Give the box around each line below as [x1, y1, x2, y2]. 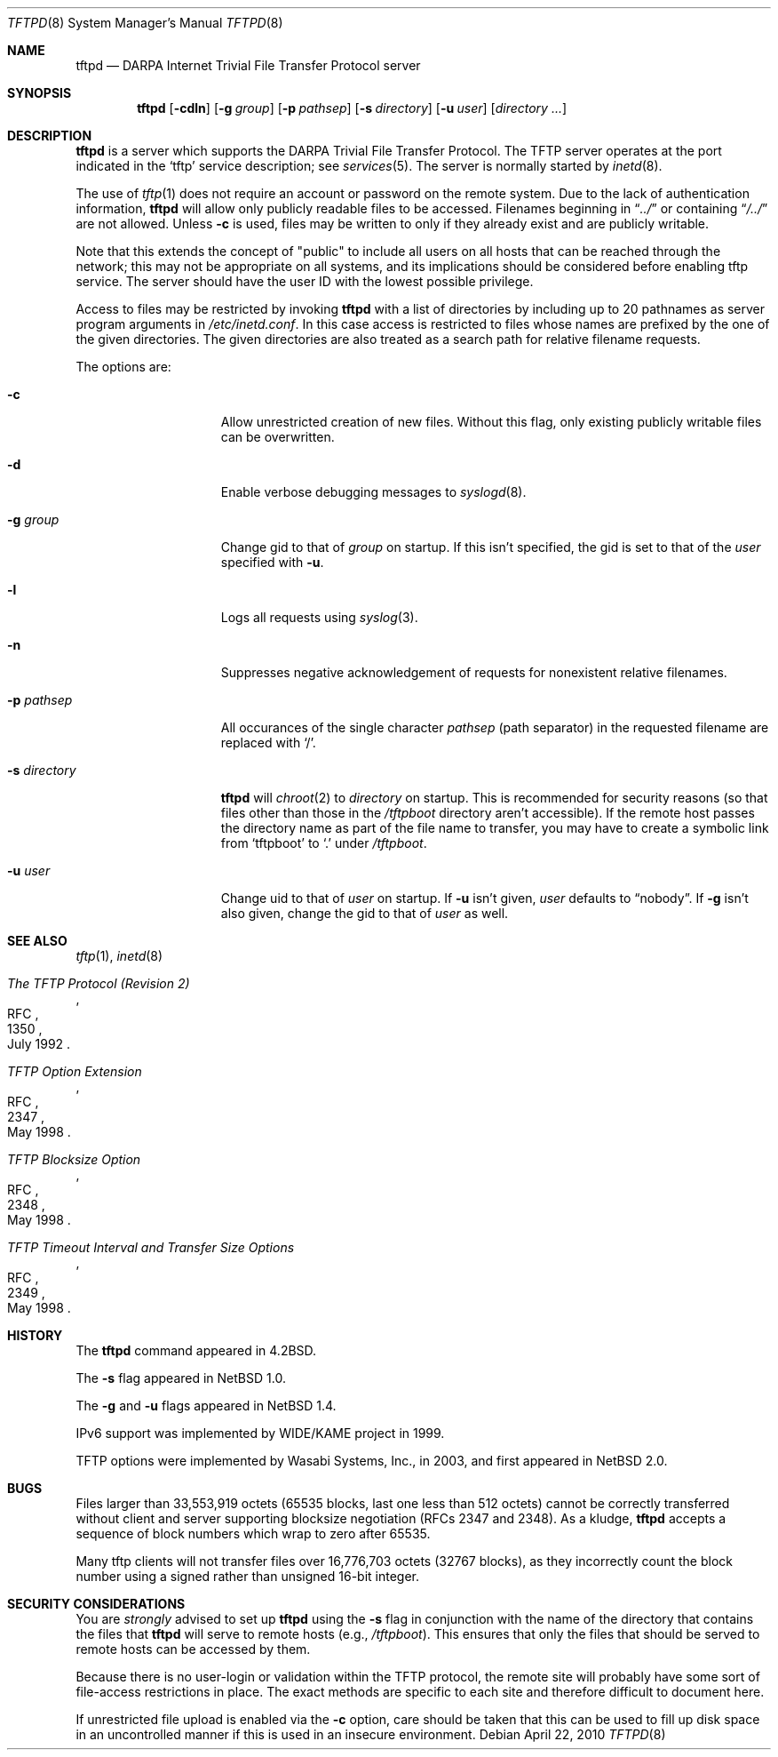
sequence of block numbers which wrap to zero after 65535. [75, 1526, 431, 1541]
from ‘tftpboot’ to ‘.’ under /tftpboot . [220, 835, 427, 851]
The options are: [75, 359, 171, 374]
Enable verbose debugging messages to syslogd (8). [220, 484, 527, 499]
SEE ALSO [7, 933, 67, 948]
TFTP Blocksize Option [7, 1152, 141, 1167]
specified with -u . [220, 555, 324, 570]
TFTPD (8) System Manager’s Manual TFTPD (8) [7, 15, 283, 30]
